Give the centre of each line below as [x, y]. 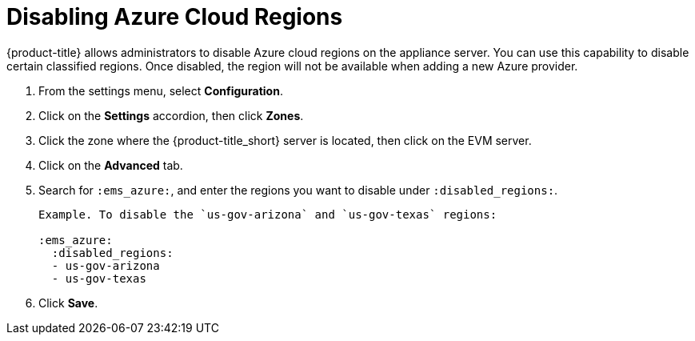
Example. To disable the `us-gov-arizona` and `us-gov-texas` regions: [268, 214]
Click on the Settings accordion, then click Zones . [171, 115]
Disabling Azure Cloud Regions [175, 17]
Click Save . [68, 303]
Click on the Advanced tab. [111, 165]
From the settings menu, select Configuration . [161, 90]
